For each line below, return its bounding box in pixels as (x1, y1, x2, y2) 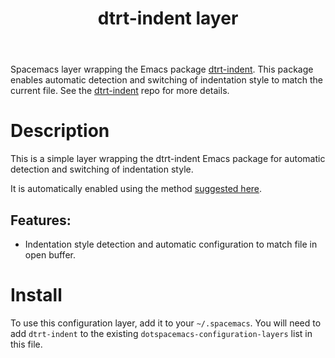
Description (10, 120, 110, 142)
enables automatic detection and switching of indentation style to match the (10, 74, 323, 86)
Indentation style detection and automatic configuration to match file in (24, 238, 318, 250)
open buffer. (24, 248, 76, 261)
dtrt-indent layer (97, 7, 239, 30)
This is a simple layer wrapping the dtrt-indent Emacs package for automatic (10, 153, 326, 165)
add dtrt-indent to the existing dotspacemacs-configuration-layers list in (10, 327, 313, 339)
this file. (10, 338, 43, 350)
